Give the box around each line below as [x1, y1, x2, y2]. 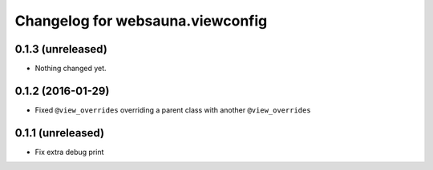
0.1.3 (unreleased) [14, 42, 107, 56]
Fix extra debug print [34, 147, 104, 156]
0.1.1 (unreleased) [14, 126, 104, 140]
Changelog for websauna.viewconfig [14, 12, 268, 30]
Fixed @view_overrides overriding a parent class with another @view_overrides [34, 105, 312, 115]
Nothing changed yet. [34, 64, 107, 73]
